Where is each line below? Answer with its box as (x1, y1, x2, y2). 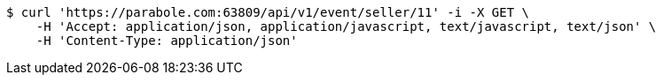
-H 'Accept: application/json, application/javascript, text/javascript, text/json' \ (35, 19, 657, 34)
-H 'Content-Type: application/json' (35, 34, 298, 48)
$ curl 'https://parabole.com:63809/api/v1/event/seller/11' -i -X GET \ (6, 5, 530, 19)
